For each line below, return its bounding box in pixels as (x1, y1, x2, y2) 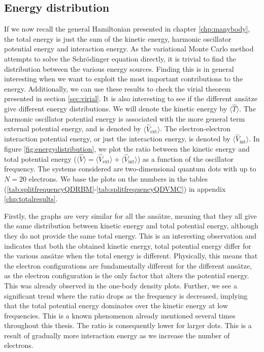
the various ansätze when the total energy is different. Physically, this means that (4, 250, 258, 261)
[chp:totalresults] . (4, 193, 58, 204)
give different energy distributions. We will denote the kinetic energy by (4, 103, 227, 114)
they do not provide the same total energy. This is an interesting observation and (4, 230, 257, 241)
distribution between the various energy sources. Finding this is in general (4, 63, 234, 74)
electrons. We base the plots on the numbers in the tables (28, 173, 208, 184)
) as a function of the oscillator (137, 153, 234, 164)
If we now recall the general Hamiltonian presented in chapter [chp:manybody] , (4, 23, 250, 34)
